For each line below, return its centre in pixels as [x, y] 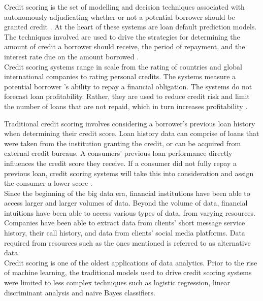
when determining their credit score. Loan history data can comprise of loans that [132, 133]
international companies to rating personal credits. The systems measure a [120, 76]
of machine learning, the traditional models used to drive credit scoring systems [128, 272]
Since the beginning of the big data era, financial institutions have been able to [127, 193]
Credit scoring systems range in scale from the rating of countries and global [123, 66]
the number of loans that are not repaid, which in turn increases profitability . [126, 106]
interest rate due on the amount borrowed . [72, 56]
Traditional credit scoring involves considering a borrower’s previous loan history [130, 123]
